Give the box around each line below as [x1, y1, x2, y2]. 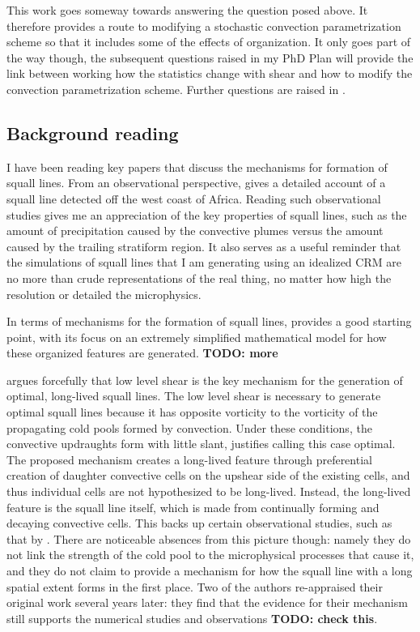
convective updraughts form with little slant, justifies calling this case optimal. [6, 435, 396, 452]
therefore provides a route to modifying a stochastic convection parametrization [6, 17, 401, 34]
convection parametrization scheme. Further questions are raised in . [6, 80, 346, 97]
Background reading [6, 120, 179, 145]
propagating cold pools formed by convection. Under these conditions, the [6, 419, 372, 436]
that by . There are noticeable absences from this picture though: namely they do [6, 530, 411, 547]
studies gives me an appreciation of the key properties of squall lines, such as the [6, 206, 407, 223]
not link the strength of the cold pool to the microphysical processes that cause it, [6, 546, 414, 563]
